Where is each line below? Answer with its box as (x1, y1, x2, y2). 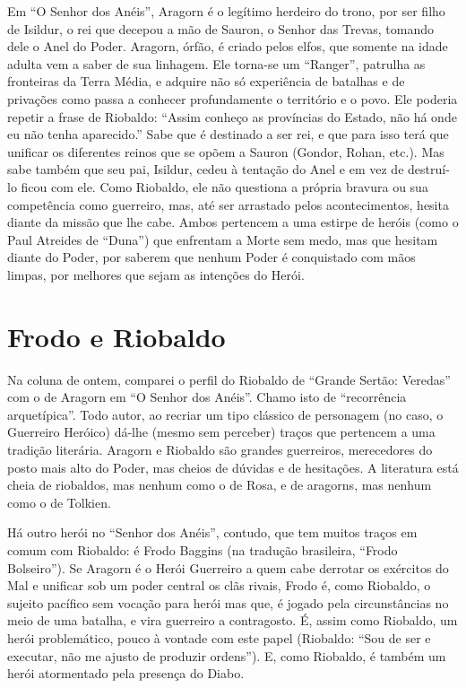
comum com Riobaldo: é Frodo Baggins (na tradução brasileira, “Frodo (7, 540, 398, 559)
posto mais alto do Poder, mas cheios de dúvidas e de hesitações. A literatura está (7, 457, 459, 476)
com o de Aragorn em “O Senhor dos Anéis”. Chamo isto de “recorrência (7, 388, 407, 406)
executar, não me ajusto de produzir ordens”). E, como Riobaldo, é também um (7, 646, 446, 665)
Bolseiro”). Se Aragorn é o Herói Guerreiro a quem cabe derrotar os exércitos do (7, 558, 449, 577)
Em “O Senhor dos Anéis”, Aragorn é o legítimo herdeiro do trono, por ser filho (7, 2, 445, 20)
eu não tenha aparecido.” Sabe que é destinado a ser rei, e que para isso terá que (7, 125, 449, 144)
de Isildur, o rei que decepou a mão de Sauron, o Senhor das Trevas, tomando (7, 19, 435, 38)
